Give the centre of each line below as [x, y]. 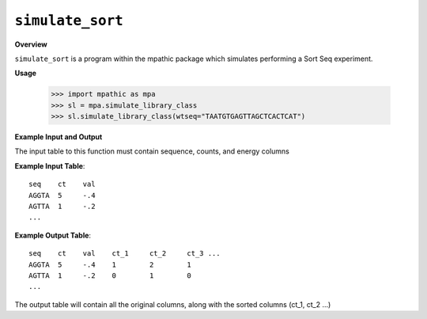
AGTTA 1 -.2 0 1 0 [110, 275]
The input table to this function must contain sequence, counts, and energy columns [152, 151]
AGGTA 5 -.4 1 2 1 [110, 264]
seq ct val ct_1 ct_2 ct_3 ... [125, 254]
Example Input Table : [50, 165]
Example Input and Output [59, 137]
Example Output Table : [53, 235]
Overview [31, 44]
